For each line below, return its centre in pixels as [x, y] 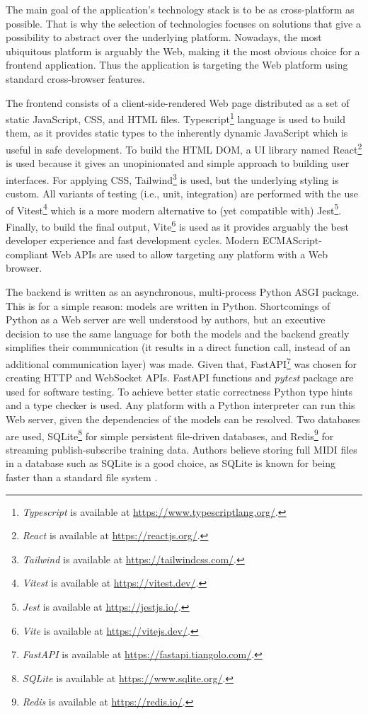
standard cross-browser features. [75, 78]
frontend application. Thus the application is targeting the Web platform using [177, 65]
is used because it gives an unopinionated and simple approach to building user [178, 163]
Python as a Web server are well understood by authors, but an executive [166, 319]
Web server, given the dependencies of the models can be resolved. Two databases [183, 419]
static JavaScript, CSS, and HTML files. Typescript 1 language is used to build [176, 118]
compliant [27, 254]
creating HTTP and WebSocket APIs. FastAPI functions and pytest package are [180, 378]
